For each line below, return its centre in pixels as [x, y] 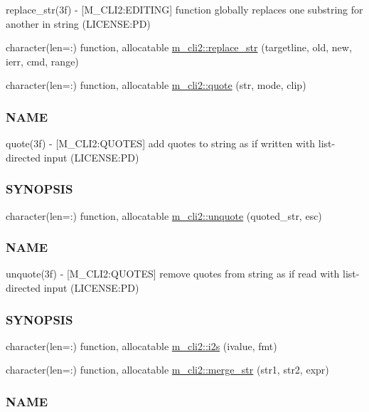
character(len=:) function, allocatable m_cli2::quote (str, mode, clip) [156, 85]
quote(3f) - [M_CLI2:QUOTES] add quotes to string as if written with [161, 143]
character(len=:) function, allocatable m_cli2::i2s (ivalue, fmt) [141, 345]
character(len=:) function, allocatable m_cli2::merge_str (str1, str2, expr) [167, 370]
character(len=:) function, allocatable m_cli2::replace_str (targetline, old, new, [179, 47]
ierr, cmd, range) [42, 61]
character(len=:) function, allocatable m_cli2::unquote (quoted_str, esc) [164, 215]
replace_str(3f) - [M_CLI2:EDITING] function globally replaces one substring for [184, 9]
